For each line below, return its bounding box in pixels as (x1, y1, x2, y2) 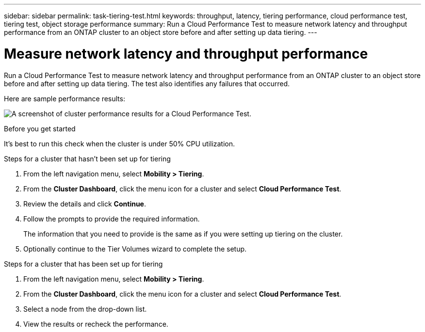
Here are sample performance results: (4, 94, 125, 103)
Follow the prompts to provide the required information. (23, 214, 200, 223)
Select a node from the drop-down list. (23, 304, 147, 313)
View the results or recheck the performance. (23, 319, 168, 328)
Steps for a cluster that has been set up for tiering (4, 259, 163, 268)
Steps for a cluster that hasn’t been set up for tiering (4, 154, 171, 163)
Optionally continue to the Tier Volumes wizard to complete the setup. (23, 244, 247, 253)
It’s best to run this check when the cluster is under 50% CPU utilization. (4, 139, 235, 148)
